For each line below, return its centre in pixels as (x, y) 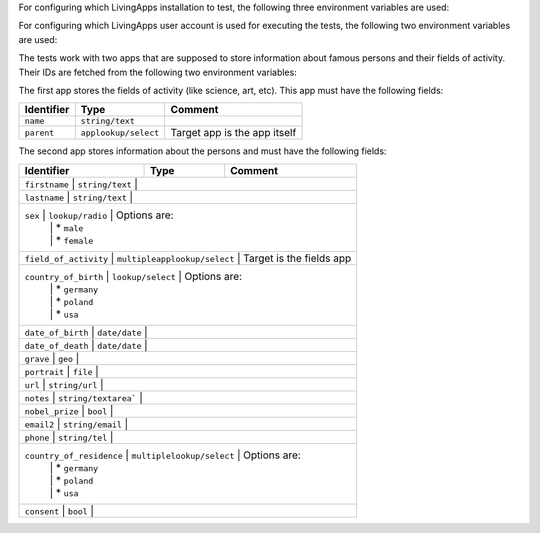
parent (39, 132)
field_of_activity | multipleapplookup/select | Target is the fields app (188, 258)
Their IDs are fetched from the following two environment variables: (157, 72)
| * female (71, 240)
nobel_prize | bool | (69, 410)
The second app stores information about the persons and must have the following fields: (202, 151)
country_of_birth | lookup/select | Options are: (133, 276)
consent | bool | (59, 510)
